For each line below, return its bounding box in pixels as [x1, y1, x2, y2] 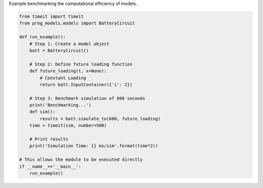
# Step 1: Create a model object [29, 41, 110, 46]
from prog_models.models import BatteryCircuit [19, 20, 135, 26]
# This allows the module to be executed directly [19, 157, 143, 163]
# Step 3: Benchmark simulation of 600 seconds [29, 95, 146, 101]
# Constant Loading [39, 75, 86, 80]
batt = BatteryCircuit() [29, 48, 89, 53]
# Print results [29, 136, 68, 142]
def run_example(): [19, 34, 66, 40]
